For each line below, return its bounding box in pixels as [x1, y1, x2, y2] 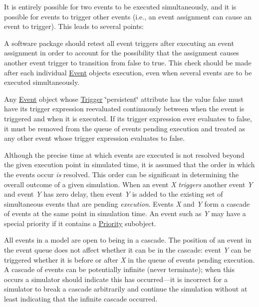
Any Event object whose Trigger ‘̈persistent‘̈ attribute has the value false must [4, 93, 244, 104]
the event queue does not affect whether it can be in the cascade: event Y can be [4, 245, 251, 255]
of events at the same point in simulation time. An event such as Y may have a [4, 208, 246, 219]
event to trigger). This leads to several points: [4, 21, 144, 31]
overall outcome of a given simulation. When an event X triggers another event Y [4, 179, 253, 189]
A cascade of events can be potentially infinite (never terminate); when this [4, 264, 235, 275]
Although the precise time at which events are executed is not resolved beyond [4, 149, 245, 160]
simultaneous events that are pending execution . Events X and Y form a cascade [4, 198, 250, 209]
